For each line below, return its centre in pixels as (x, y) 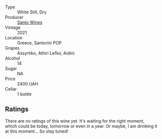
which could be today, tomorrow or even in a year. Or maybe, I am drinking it (81, 126)
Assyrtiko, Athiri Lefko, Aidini (46, 53)
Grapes (12, 48)
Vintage (13, 28)
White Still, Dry (32, 12)
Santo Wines (30, 22)
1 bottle (24, 94)
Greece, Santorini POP (39, 43)
